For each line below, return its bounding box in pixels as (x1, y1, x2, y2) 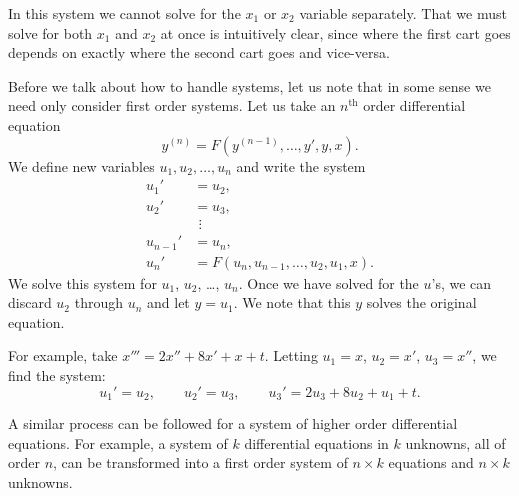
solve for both (8, 22, 93, 43)
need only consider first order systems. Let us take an (8, 95, 336, 116)
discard (8, 292, 52, 313)
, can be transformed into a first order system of (53, 452, 348, 473)
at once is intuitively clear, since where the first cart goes (160, 22, 511, 43)
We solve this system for (8, 272, 157, 293)
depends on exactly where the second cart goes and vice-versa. (8, 42, 390, 63)
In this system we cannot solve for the (8, 3, 241, 23)
